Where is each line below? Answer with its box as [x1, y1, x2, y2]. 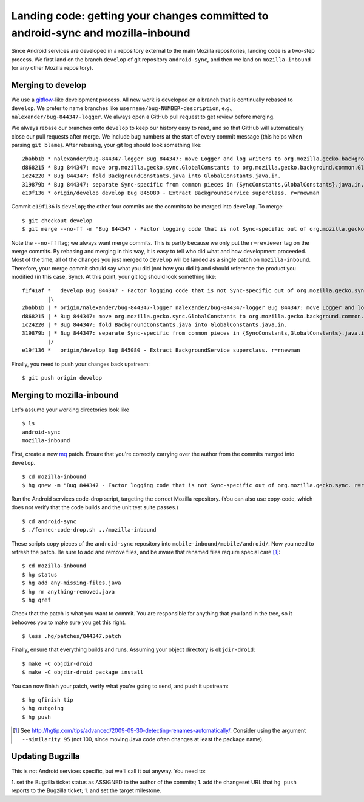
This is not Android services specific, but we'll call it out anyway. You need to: [11, 767, 206, 775]
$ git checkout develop [22, 217, 93, 224]
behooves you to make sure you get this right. [11, 619, 126, 626]
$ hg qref [22, 596, 51, 603]
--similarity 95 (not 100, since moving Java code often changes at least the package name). [22, 735, 264, 742]
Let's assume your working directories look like [11, 406, 130, 413]
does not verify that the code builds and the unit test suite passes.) [11, 504, 179, 511]
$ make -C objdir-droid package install [22, 669, 144, 676]
